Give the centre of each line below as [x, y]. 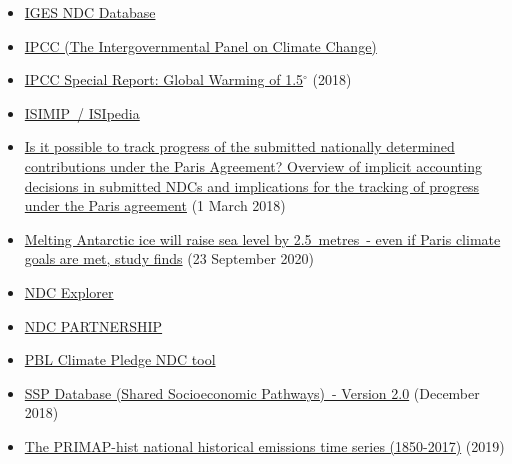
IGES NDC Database [90, 12]
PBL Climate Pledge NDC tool [120, 359]
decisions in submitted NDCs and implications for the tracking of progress [252, 185]
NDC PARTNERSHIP [93, 325]
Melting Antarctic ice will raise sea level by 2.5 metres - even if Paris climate [262, 238]
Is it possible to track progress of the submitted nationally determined [239, 146]
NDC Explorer [69, 291]
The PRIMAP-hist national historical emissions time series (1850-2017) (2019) [264, 445]
